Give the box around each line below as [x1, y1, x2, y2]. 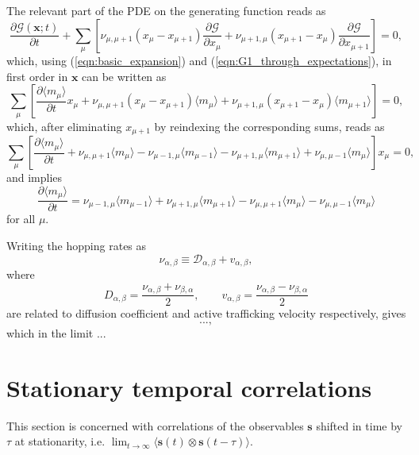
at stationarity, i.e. [14, 433, 106, 449]
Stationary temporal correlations [6, 371, 372, 403]
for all [6, 210, 36, 227]
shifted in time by [316, 417, 402, 434]
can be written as [82, 67, 167, 84]
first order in [6, 67, 68, 84]
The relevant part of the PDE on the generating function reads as [6, 2, 326, 18]
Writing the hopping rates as [6, 237, 147, 254]
